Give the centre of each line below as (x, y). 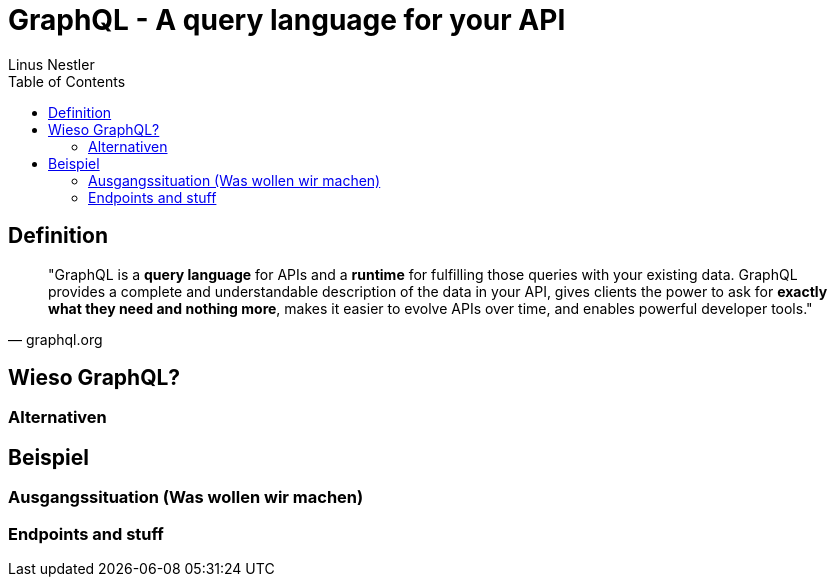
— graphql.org (55, 339)
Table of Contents (67, 81)
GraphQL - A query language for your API (287, 20)
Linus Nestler (51, 64)
